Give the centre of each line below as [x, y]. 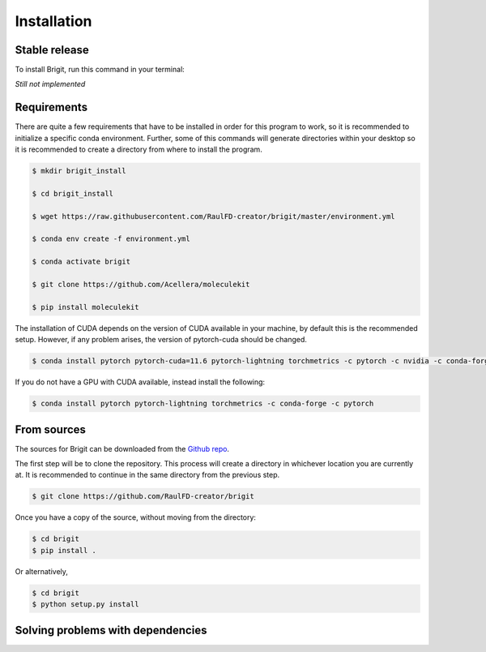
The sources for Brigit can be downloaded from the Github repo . [122, 448]
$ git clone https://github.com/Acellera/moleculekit [141, 285]
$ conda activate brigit [81, 262]
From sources [51, 429]
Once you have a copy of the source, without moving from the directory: [136, 517]
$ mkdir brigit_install [79, 171]
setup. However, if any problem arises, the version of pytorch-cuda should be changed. [161, 340]
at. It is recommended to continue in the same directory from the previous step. [147, 475]
